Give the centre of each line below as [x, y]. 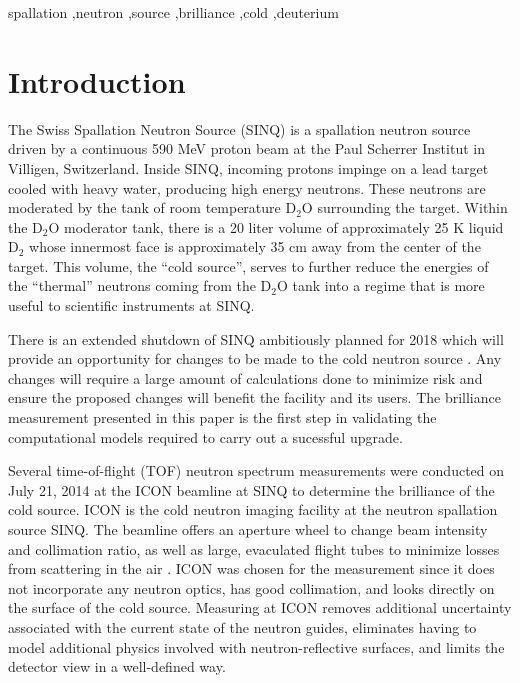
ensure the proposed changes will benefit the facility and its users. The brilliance [254, 397]
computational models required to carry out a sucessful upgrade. [205, 436]
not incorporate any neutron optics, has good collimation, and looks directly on [251, 587]
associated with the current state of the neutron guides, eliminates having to [242, 626]
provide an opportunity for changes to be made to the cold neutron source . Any [255, 358]
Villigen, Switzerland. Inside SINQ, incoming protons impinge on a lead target [248, 167]
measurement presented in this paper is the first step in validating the [222, 417]
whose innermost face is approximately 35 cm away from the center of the [255, 246]
